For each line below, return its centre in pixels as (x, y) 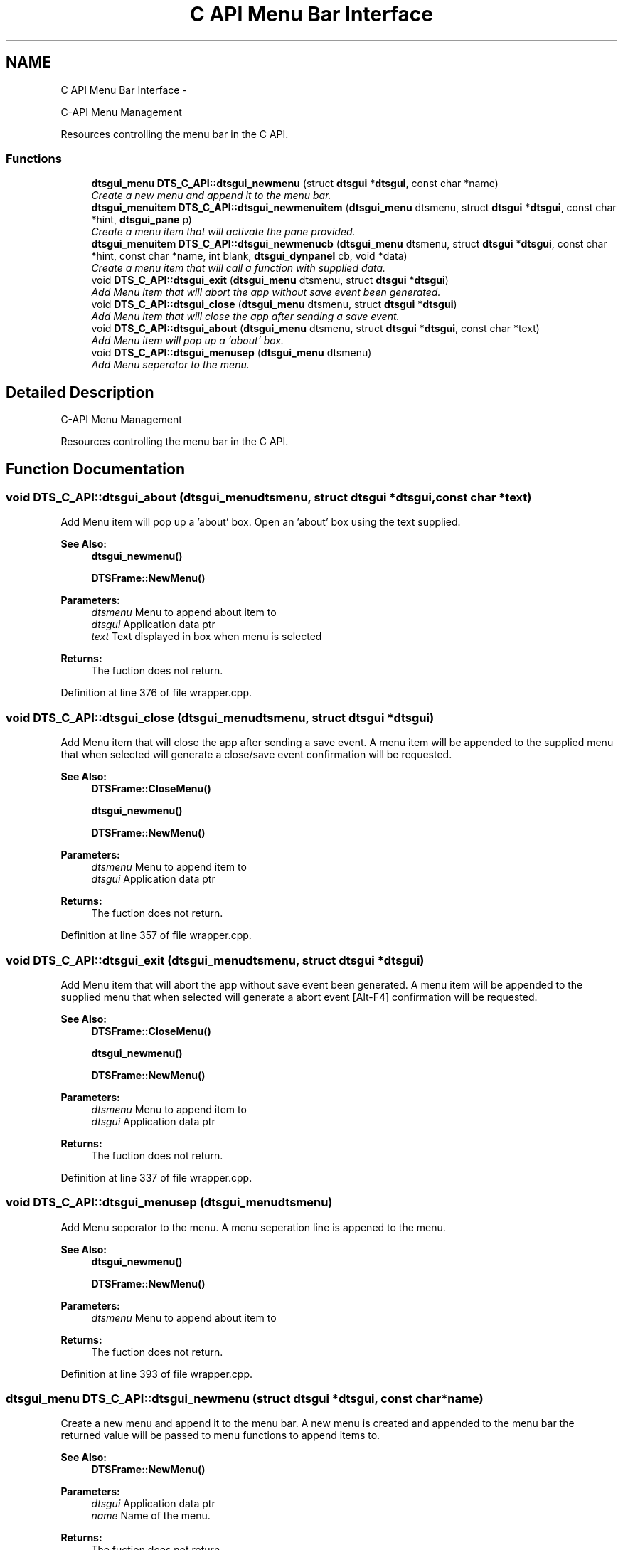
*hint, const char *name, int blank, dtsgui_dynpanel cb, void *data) (249, 256)
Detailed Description (80, 392)
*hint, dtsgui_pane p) (142, 220)
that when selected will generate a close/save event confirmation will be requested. (256, 755)
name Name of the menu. (151, 1516)
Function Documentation (95, 469)
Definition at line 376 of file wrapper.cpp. (156, 693)
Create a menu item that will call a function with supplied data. (239, 268)
